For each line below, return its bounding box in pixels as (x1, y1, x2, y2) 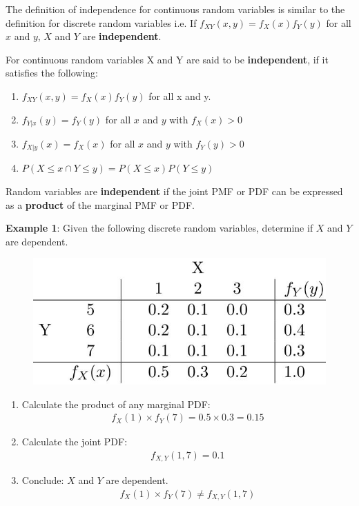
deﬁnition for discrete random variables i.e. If (6, 15, 197, 30)
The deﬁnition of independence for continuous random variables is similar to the (6, 2, 345, 16)
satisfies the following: (6, 65, 99, 80)
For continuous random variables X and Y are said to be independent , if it (6, 52, 329, 66)
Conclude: (21, 473, 64, 487)
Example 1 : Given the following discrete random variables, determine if (6, 221, 313, 235)
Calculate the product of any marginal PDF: (21, 396, 211, 411)
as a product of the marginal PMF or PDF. (6, 197, 195, 212)
